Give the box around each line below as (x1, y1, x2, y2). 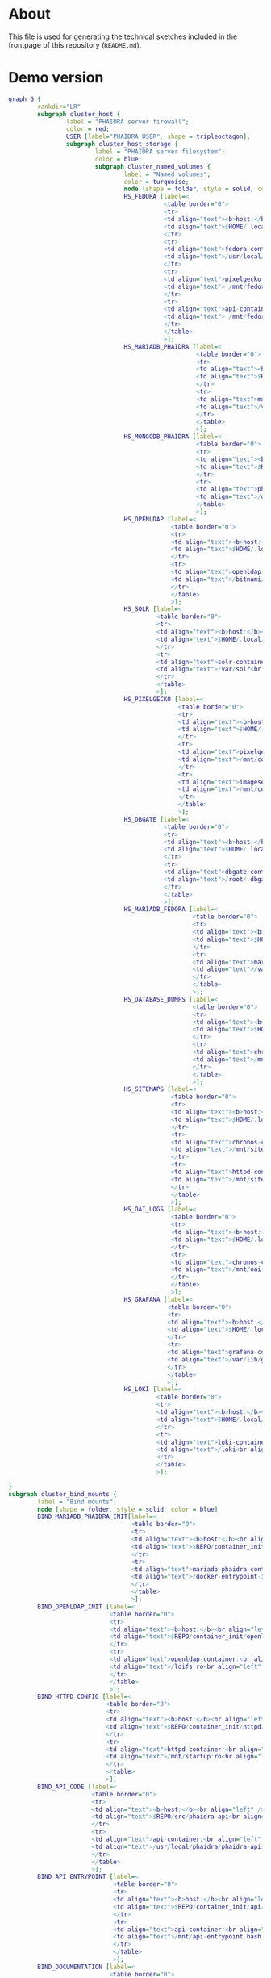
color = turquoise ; (123, 178, 190, 186)
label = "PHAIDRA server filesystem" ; (94, 148, 226, 156)
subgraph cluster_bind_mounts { (8, 1490, 117, 1498)
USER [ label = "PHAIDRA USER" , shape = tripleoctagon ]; (65, 132, 251, 141)
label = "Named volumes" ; (123, 170, 211, 178)
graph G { (8, 94, 42, 103)
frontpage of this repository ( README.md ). (8, 40, 142, 49)
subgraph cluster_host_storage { (65, 140, 179, 148)
